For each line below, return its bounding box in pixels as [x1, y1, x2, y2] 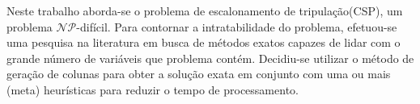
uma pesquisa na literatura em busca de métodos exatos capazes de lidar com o [6, 34, 401, 51]
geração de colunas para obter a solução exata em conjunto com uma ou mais [6, 65, 391, 82]
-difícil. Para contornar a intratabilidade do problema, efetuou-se [76, 18, 397, 35]
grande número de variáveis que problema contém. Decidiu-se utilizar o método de [6, 49, 414, 66]
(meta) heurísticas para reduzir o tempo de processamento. [6, 81, 299, 98]
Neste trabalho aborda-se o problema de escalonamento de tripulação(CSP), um [6, 2, 403, 19]
